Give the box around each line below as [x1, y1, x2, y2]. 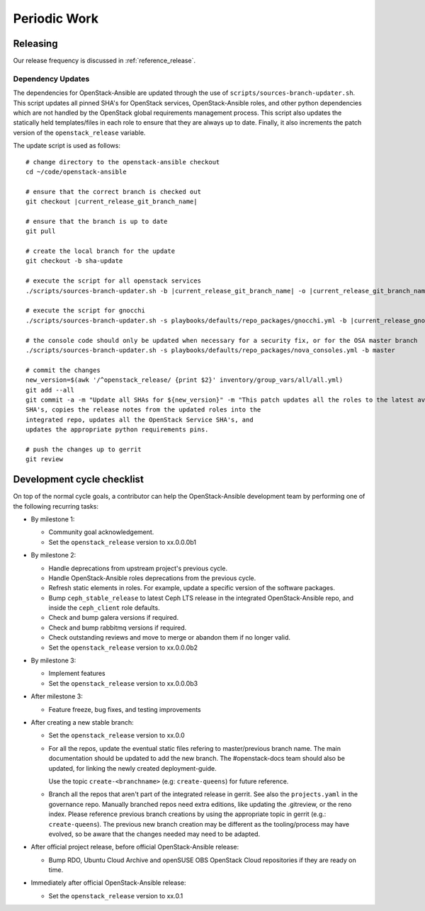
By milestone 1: [30, 514, 75, 524]
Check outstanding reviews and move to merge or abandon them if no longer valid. [48, 633, 290, 642]
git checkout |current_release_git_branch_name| [25, 198, 198, 205]
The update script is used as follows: [13, 142, 120, 150]
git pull [25, 227, 56, 235]
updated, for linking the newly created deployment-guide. [48, 764, 217, 772]
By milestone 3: [30, 656, 76, 665]
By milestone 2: [30, 551, 76, 560]
